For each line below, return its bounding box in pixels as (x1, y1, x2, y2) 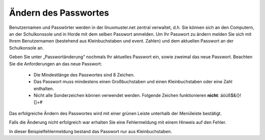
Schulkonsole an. (9, 45, 44, 51)
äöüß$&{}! (220, 93, 241, 98)
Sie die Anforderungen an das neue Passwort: (9, 61, 103, 67)
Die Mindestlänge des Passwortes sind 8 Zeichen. (33, 71, 135, 78)
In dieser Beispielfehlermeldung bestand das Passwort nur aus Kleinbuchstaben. (9, 128, 172, 134)
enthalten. (33, 86, 54, 92)
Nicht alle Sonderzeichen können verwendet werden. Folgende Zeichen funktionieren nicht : (33, 93, 219, 98)
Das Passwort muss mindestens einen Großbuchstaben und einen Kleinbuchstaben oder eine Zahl (33, 79, 233, 85)
